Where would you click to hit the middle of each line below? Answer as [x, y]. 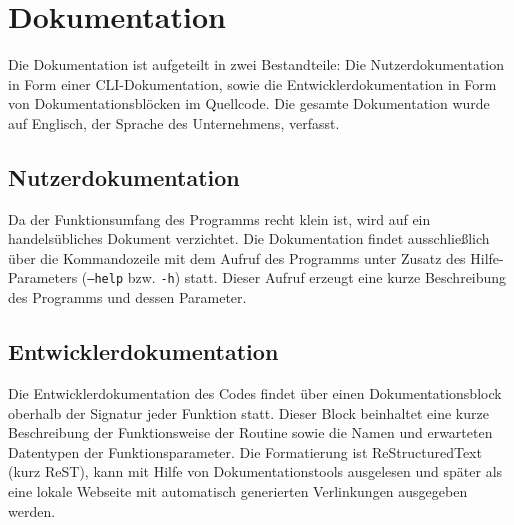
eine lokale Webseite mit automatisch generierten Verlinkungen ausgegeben [238, 490]
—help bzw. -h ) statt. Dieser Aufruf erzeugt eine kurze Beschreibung [297, 277]
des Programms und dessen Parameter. [127, 297]
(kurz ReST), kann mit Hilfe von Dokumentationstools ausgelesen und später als [255, 471]
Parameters [43, 277]
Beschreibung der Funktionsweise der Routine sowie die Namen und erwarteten [250, 432]
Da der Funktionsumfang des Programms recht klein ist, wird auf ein [219, 218]
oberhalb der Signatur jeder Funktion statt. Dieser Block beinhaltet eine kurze [248, 412]
